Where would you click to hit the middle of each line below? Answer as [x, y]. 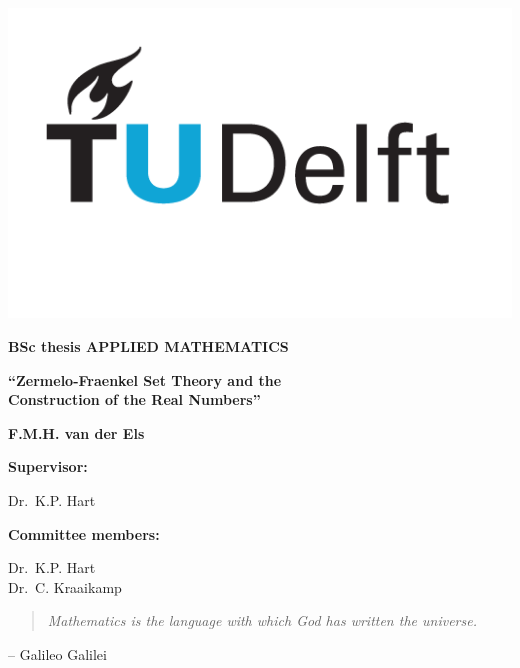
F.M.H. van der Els [76, 432]
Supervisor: [48, 466]
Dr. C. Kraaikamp [65, 586]
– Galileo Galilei [57, 653]
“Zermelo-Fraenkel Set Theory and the [145, 379]
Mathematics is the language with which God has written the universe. [262, 620]
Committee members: [84, 533]
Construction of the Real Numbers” [134, 399]
